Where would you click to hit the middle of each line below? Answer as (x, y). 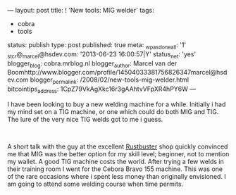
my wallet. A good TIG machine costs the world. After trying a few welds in (116, 161)
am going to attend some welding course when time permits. (95, 184)
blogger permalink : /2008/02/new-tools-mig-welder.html (109, 81)
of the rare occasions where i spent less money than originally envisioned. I (117, 176)
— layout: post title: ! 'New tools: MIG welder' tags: (81, 10)
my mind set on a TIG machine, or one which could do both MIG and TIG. (113, 111)
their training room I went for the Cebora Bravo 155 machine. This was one (115, 169)
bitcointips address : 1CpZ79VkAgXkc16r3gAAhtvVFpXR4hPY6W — (101, 89)
